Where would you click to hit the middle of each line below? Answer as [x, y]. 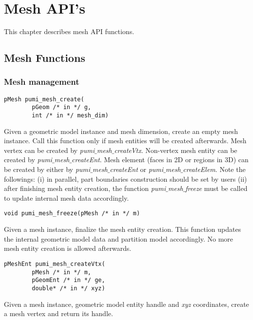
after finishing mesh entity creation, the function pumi [85, 188]
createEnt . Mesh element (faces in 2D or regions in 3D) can [160, 160]
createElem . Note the [214, 169]
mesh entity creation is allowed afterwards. [68, 248]
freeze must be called [216, 188]
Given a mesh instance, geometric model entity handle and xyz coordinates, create [126, 304]
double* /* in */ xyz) [68, 288]
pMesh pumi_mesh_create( [44, 99]
